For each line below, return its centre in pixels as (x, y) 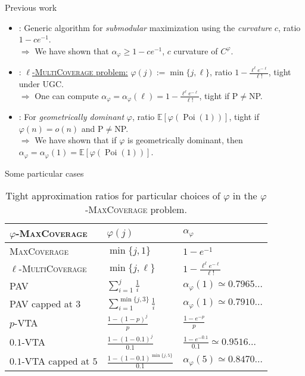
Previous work (31, 7)
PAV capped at (41, 303)
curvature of (196, 50)
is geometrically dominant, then (185, 140)
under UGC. (41, 84)
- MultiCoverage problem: (80, 72)
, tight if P (219, 95)
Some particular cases (44, 173)
